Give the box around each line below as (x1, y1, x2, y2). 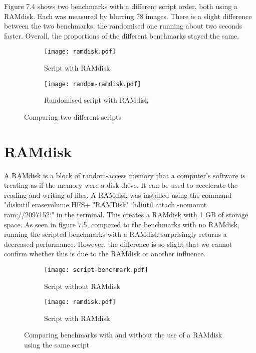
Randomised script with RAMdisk (44, 95, 149, 105)
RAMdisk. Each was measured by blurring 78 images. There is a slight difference (4, 11, 252, 21)
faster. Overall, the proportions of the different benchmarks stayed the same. (4, 30, 239, 41)
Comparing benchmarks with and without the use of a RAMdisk (24, 329, 222, 340)
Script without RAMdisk (44, 280, 120, 291)
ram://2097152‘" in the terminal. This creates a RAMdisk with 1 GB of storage (4, 209, 248, 219)
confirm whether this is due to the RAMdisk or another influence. (4, 248, 206, 259)
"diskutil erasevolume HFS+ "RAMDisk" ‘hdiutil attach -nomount (4, 199, 207, 210)
